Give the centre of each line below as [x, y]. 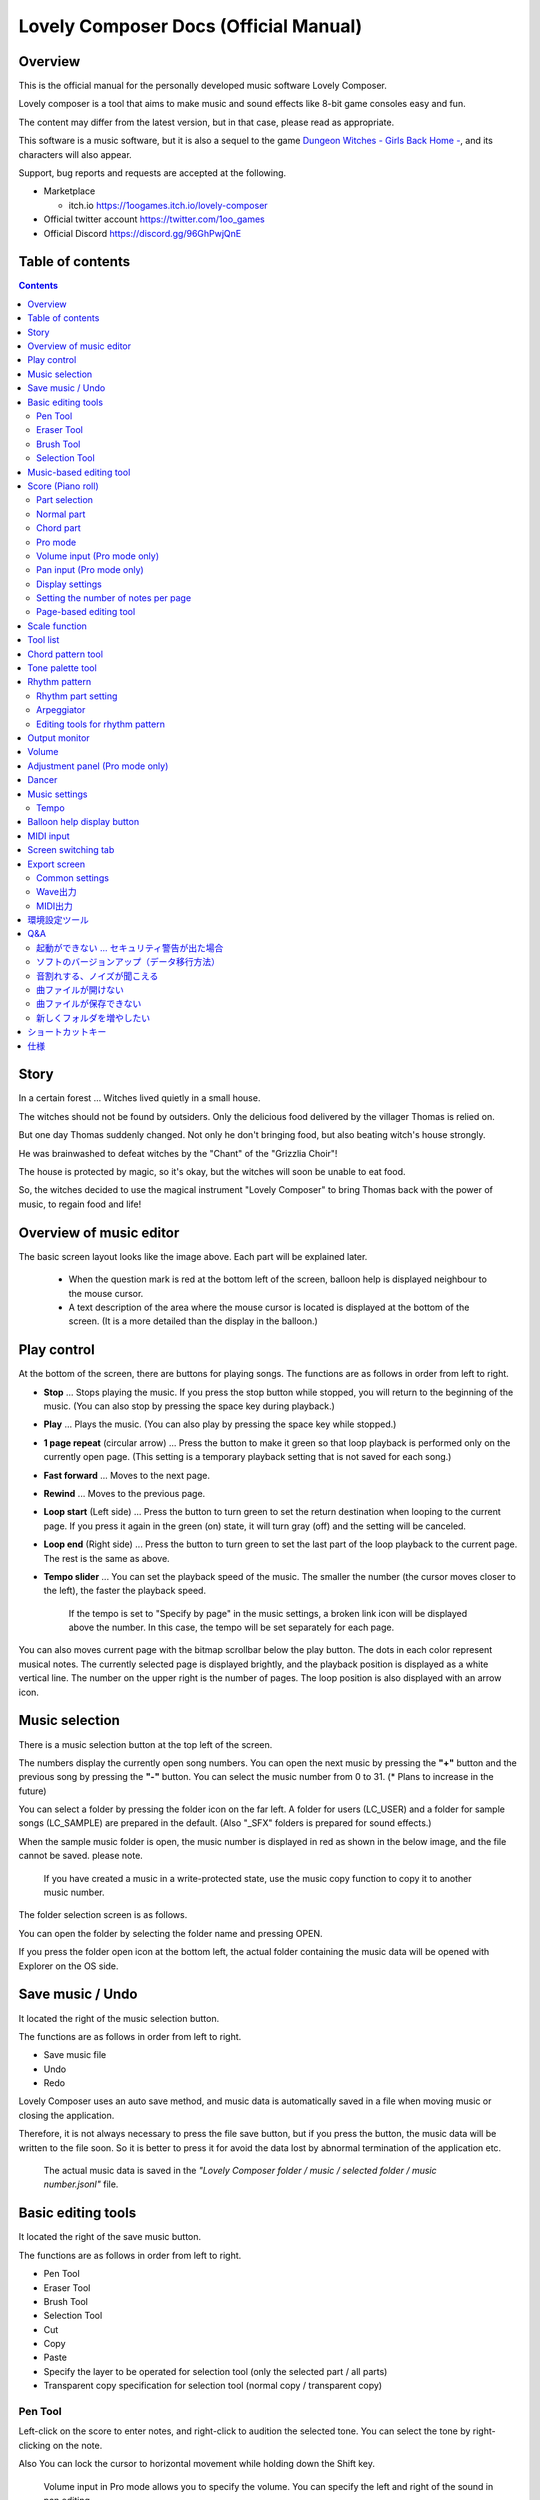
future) [32, 1791]
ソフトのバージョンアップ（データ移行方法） [128, 962]
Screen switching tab [71, 850]
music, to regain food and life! [80, 1204]
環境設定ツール [58, 920]
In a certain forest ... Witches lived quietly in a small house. [139, 1098]
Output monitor [58, 737]
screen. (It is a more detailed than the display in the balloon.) [193, 1321]
